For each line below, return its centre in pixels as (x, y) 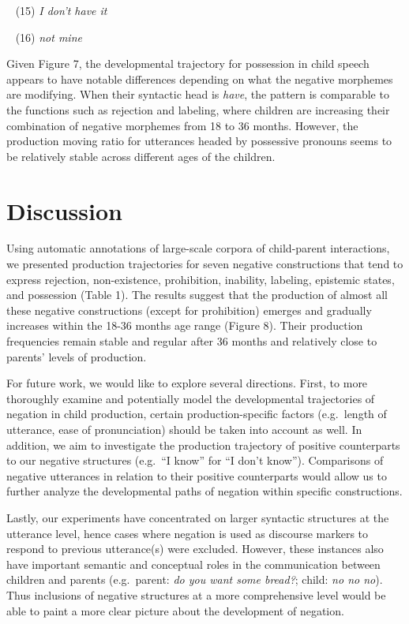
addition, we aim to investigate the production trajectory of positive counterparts (203, 445)
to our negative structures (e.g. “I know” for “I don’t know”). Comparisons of (195, 460)
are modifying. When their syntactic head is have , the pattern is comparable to (198, 94)
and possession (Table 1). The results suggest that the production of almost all (197, 295)
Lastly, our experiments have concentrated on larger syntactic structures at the (198, 517)
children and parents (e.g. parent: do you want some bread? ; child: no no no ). (195, 579)
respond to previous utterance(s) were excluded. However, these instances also (195, 549)
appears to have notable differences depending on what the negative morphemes (200, 78)
